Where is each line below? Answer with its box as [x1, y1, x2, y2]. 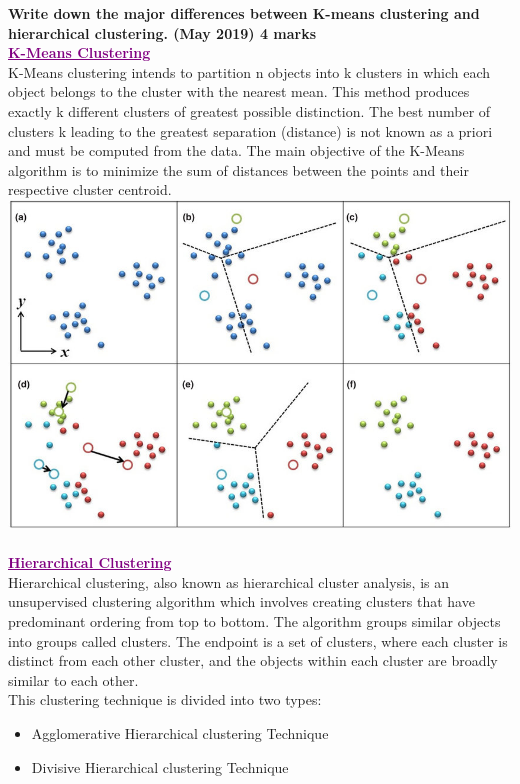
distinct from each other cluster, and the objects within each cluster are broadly [8, 650, 498, 671]
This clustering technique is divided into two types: [8, 689, 322, 710]
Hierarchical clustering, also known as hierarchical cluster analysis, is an [8, 571, 449, 592]
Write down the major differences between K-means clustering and [8, 3, 480, 23]
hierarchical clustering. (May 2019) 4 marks [8, 22, 317, 43]
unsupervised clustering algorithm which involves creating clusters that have [8, 591, 475, 612]
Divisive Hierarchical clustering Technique [31, 756, 289, 777]
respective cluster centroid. [8, 179, 172, 200]
